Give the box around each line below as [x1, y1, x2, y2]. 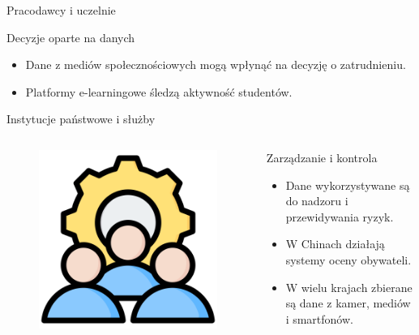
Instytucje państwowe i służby [6, 110, 156, 127]
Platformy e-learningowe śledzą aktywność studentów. [25, 83, 293, 100]
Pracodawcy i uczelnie [6, 2, 116, 18]
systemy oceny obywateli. [285, 251, 412, 268]
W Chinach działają [285, 235, 385, 252]
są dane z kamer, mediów [285, 294, 411, 311]
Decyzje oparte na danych [6, 28, 135, 45]
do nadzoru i [285, 192, 348, 209]
